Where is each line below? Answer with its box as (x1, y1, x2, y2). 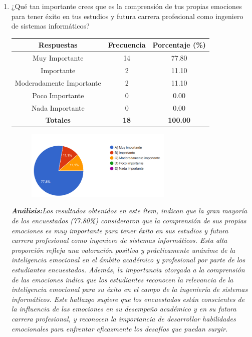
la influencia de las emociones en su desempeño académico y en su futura (11, 303, 236, 314)
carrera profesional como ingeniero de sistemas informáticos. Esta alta (11, 235, 227, 245)
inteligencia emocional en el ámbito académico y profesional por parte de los (11, 254, 245, 265)
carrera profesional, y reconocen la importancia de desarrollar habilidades (11, 313, 236, 323)
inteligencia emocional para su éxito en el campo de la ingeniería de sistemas (11, 284, 248, 294)
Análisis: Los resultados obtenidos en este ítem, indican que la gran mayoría (11, 205, 247, 216)
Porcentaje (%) (152, 40, 206, 50)
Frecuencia (108, 40, 146, 50)
